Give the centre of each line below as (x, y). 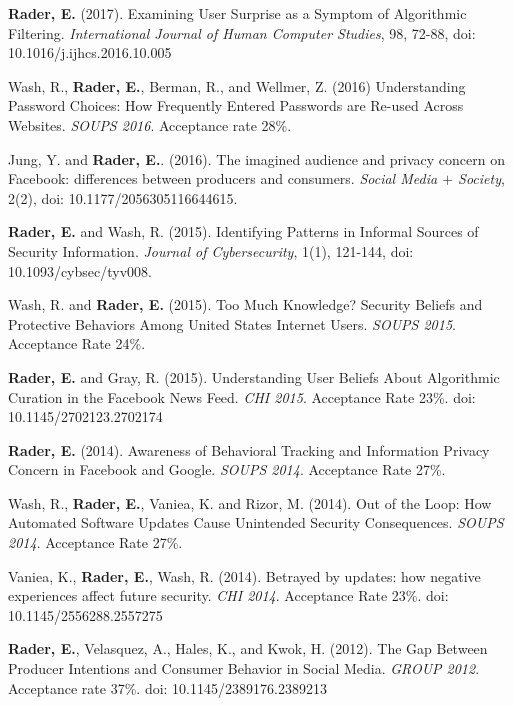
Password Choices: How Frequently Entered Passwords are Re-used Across (236, 105)
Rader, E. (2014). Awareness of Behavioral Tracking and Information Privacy (249, 449)
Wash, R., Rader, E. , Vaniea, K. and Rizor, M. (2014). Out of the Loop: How (250, 502)
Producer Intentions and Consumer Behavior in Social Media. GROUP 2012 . (244, 668)
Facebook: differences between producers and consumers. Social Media (223, 178)
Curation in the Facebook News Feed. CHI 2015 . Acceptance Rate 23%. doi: (242, 396)
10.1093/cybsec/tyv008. (80, 270)
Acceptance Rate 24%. (77, 343)
